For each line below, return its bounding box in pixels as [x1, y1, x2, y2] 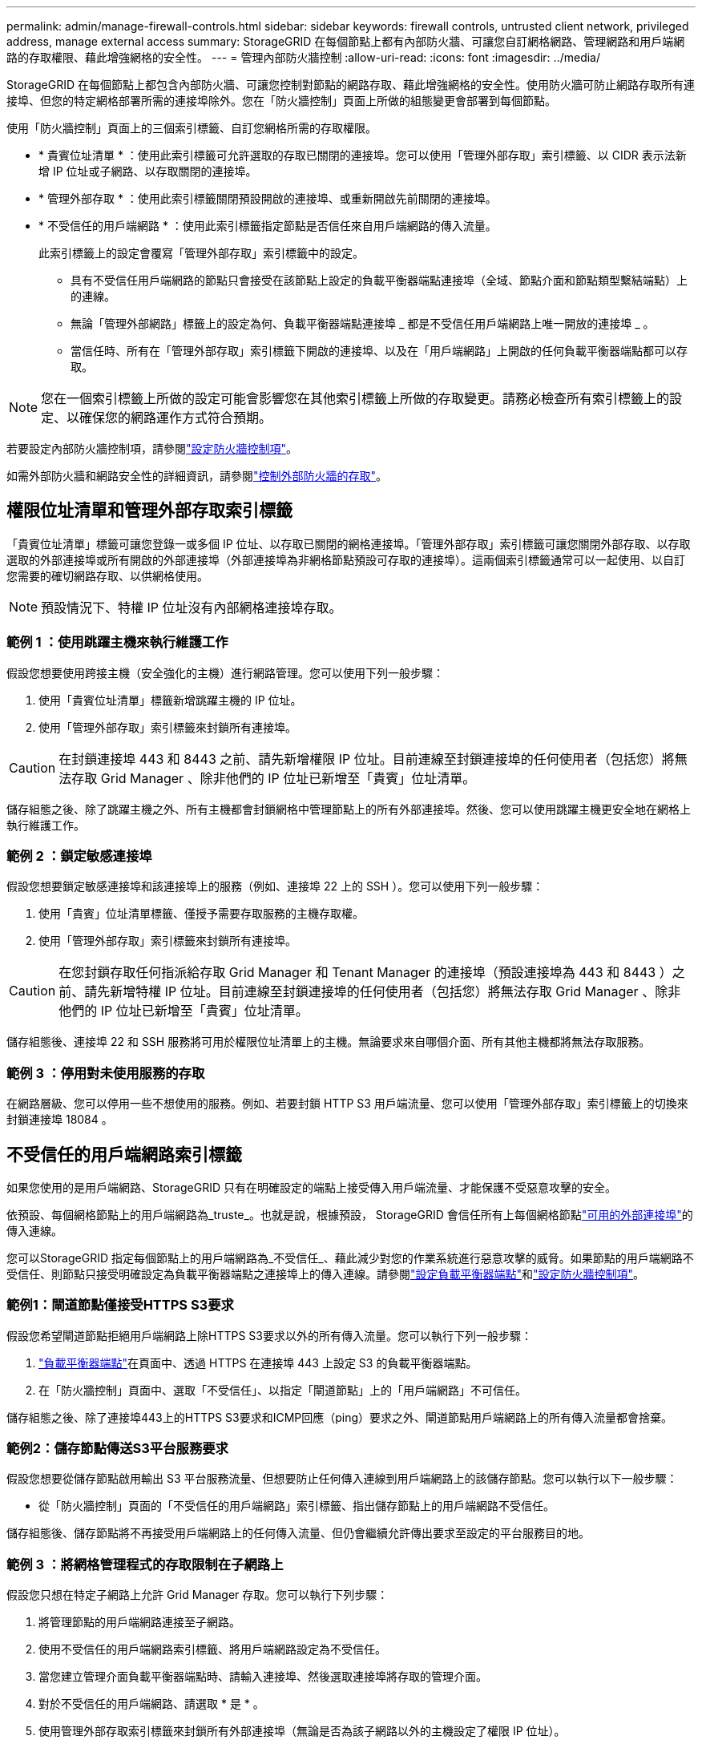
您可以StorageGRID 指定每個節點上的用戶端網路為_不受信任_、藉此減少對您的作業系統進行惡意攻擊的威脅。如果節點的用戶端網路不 [6, 1250, 694, 1265]
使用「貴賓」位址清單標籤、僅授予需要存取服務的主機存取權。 [38, 906, 364, 921]
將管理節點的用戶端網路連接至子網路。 [38, 1615, 240, 1629]
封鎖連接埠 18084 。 [6, 1112, 113, 1127]
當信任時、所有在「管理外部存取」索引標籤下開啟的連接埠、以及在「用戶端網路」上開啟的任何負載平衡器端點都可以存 [71, 344, 688, 357]
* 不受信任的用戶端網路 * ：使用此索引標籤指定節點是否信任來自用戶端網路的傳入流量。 [38, 219, 497, 232]
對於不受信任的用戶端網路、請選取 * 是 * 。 [38, 1697, 264, 1711]
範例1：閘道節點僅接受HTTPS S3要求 [6, 1297, 234, 1314]
